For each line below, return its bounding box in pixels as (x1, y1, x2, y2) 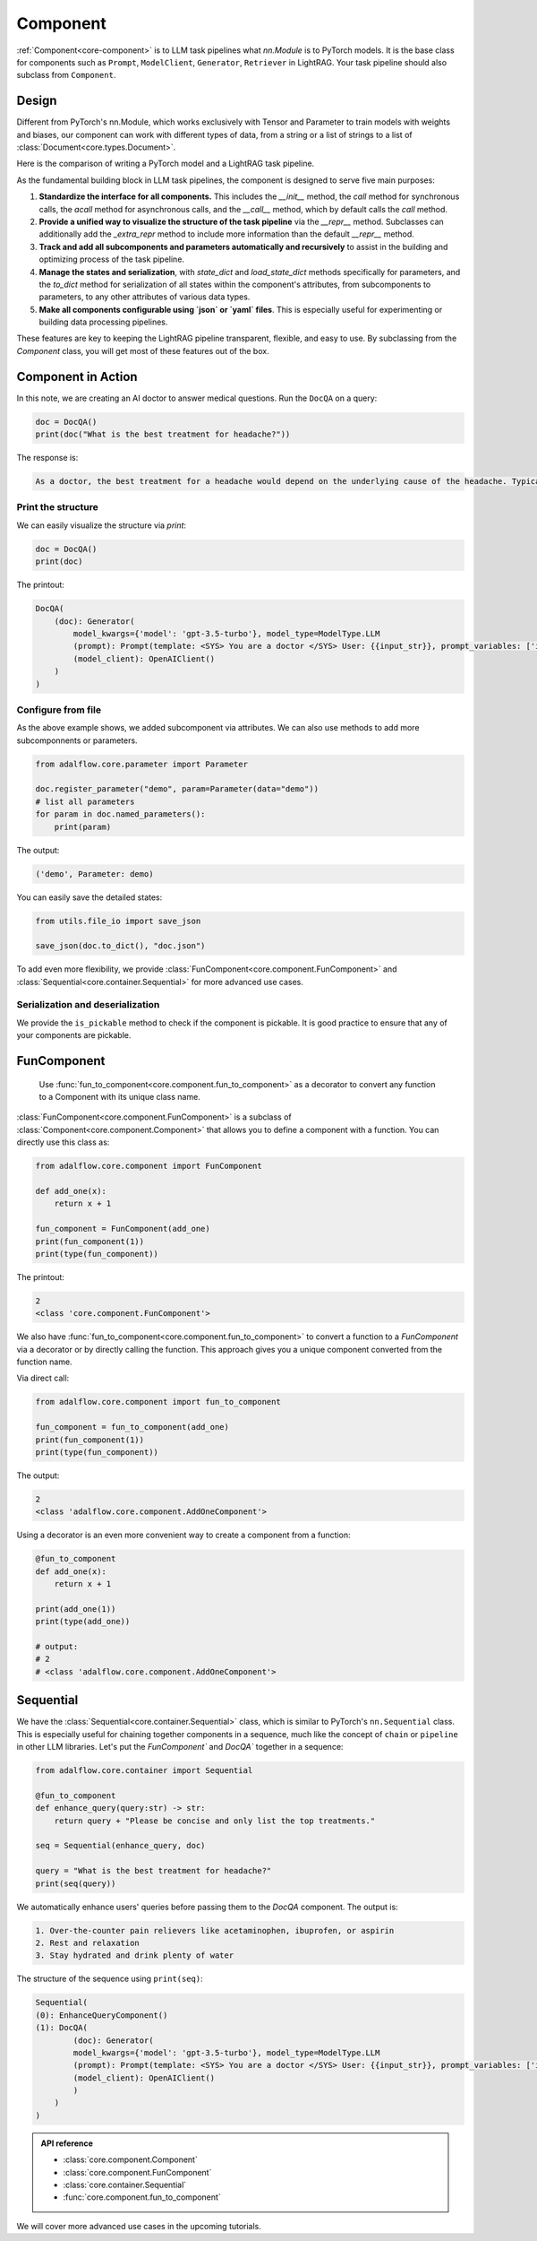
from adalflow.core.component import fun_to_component (35, 1397, 281, 1407)
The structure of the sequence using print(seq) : (16, 1973, 203, 1985)
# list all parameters (35, 796, 135, 807)
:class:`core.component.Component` (63, 2154, 199, 2165)
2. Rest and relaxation (35, 1937, 141, 1948)
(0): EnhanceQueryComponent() (35, 2010, 168, 2020)
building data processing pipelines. (38, 316, 168, 327)
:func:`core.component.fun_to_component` (63, 2192, 221, 2202)
